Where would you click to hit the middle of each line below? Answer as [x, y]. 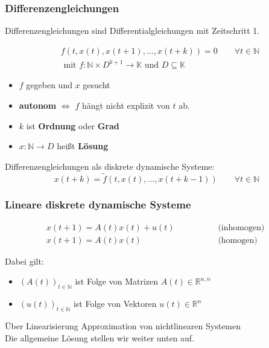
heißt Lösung [83, 146]
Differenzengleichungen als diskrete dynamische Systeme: [110, 166]
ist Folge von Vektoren [115, 304]
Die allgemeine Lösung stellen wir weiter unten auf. [100, 337]
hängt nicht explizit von [126, 105]
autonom [38, 105]
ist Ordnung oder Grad [73, 125]
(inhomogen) [241, 227]
